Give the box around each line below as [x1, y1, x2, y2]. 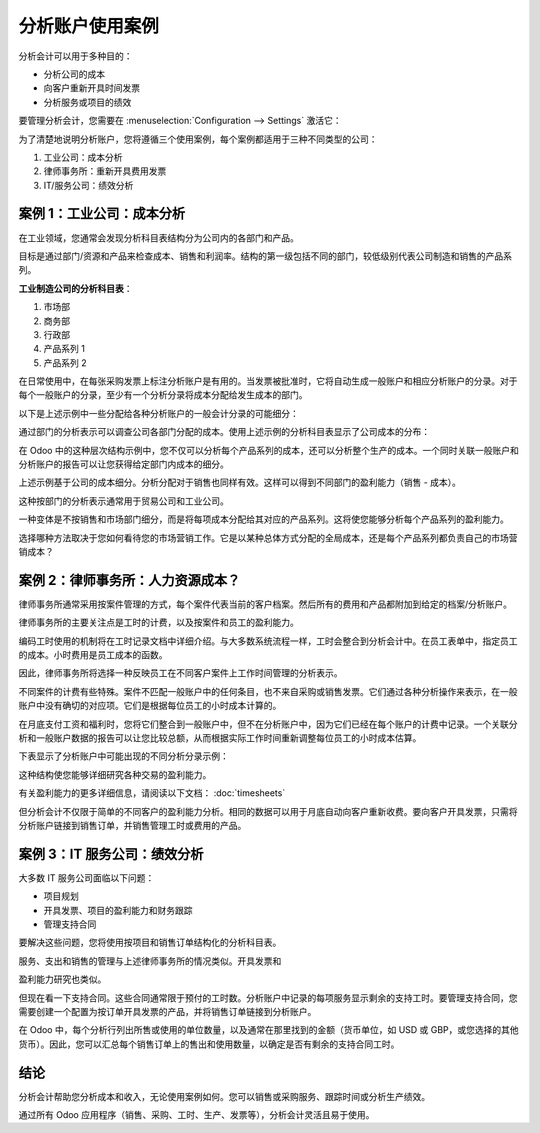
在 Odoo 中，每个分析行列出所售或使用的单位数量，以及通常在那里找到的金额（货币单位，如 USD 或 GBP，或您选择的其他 [18, 1024, 519, 1036]
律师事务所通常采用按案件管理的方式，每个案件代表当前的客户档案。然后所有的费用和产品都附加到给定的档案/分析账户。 [18, 598, 513, 610]
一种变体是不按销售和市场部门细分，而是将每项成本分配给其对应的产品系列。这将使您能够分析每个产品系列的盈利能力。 [18, 513, 509, 525]
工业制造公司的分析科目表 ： [18, 282, 133, 294]
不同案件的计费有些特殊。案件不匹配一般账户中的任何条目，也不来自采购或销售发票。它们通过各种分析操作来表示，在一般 [18, 685, 518, 697]
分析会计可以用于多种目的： [18, 50, 133, 62]
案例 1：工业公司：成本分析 [18, 205, 186, 222]
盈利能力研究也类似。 [18, 973, 107, 985]
